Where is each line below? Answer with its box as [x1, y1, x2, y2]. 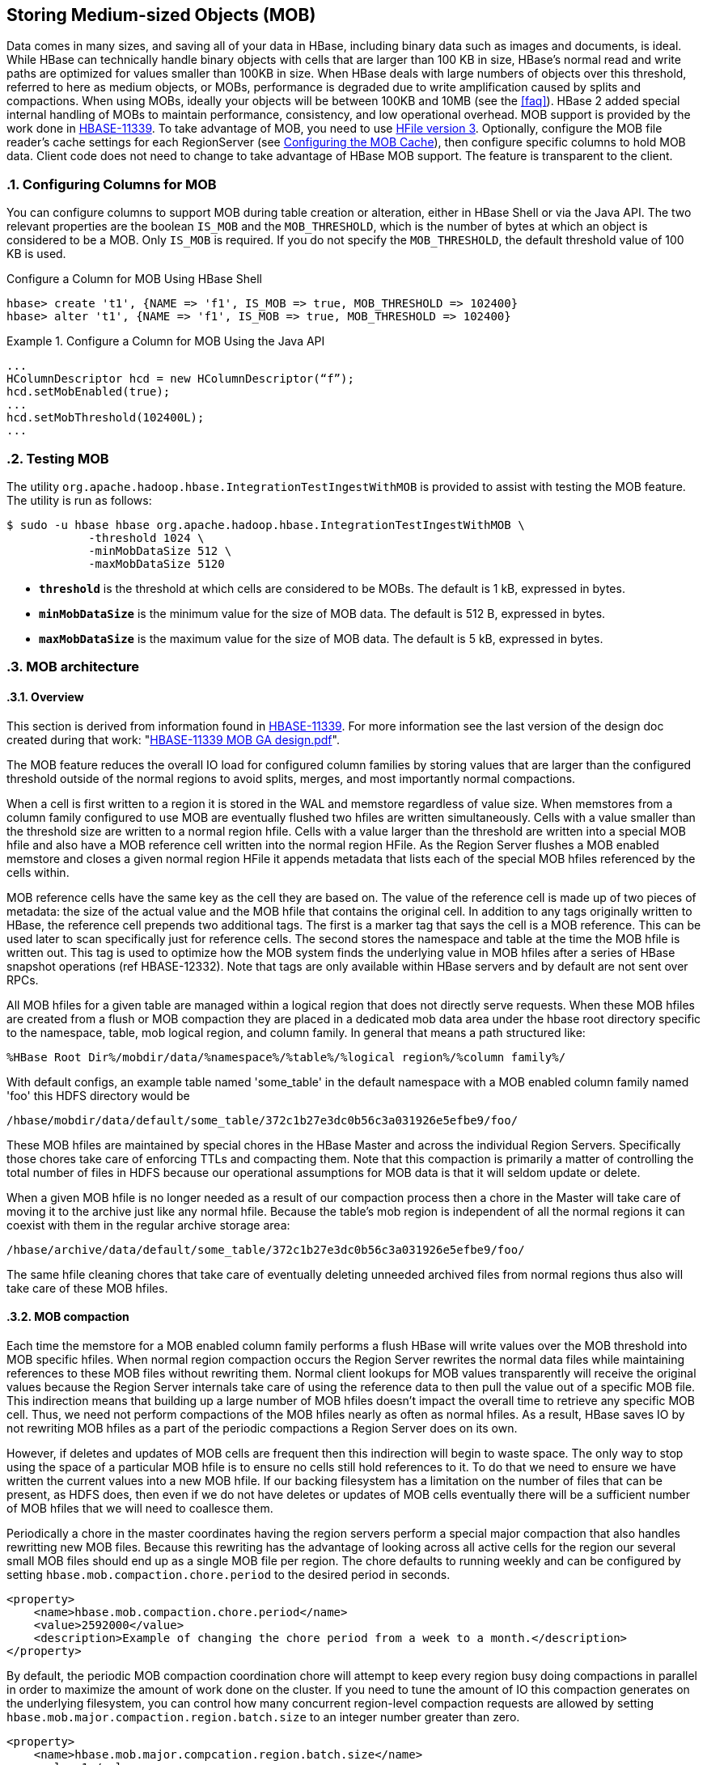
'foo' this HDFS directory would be [6, 1088, 190, 1103]
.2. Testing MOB [6, 450, 109, 467]
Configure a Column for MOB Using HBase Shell [6, 272, 262, 286]
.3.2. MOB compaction [6, 1310, 129, 1324]
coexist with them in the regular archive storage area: [6, 1217, 290, 1232]
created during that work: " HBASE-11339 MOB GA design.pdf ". [6, 732, 340, 747]
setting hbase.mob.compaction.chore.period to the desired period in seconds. [6, 1567, 451, 1581]
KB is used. [6, 247, 66, 261]
